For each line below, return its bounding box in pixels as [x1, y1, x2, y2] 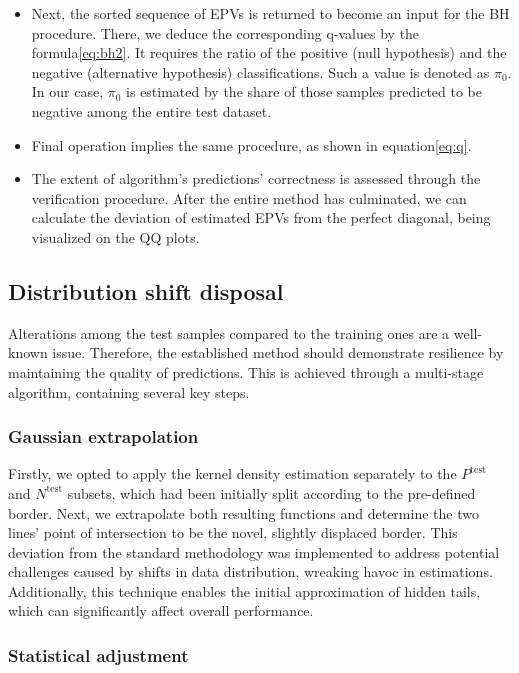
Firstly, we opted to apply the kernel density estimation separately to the [8, 463, 457, 484]
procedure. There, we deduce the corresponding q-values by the [31, 22, 420, 43]
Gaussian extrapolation [8, 424, 199, 449]
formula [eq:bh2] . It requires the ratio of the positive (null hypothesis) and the [31, 42, 507, 63]
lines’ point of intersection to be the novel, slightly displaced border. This [8, 522, 458, 543]
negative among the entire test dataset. [31, 100, 272, 121]
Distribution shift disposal [8, 275, 284, 306]
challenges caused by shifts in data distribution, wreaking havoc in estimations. [8, 561, 493, 582]
